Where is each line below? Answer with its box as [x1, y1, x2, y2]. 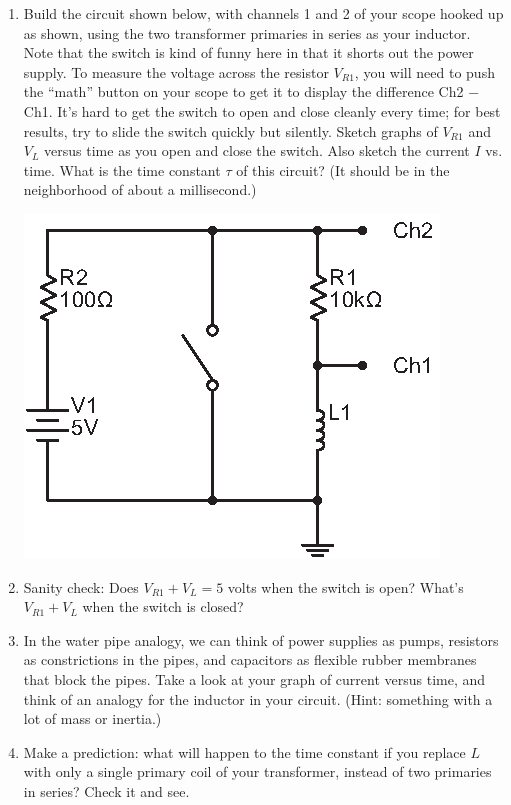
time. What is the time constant [23, 159, 221, 180]
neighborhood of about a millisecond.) [23, 179, 257, 200]
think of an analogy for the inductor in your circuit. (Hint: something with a [23, 688, 493, 709]
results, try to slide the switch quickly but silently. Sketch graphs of [23, 120, 438, 141]
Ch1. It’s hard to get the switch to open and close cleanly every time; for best [23, 100, 501, 121]
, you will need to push [354, 61, 495, 82]
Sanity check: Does [23, 576, 139, 597]
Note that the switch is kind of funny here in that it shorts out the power [23, 42, 474, 63]
